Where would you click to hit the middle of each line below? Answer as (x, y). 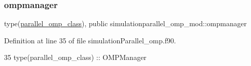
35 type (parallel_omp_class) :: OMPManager (75, 57)
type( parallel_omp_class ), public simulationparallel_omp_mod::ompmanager (126, 23)
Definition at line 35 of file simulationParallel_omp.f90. (90, 40)
